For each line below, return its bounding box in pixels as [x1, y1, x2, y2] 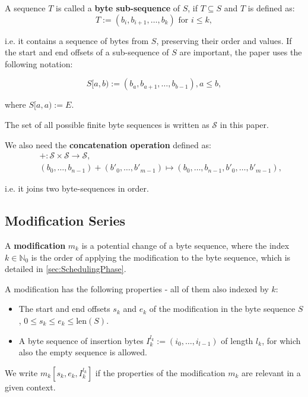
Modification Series [5, 211, 126, 230]
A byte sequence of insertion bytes [18, 334, 144, 346]
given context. [5, 380, 56, 393]
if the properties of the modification [95, 366, 226, 379]
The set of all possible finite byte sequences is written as [5, 118, 209, 130]
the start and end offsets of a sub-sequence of [5, 46, 169, 58]
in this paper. [220, 118, 269, 130]
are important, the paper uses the [179, 46, 302, 58]
